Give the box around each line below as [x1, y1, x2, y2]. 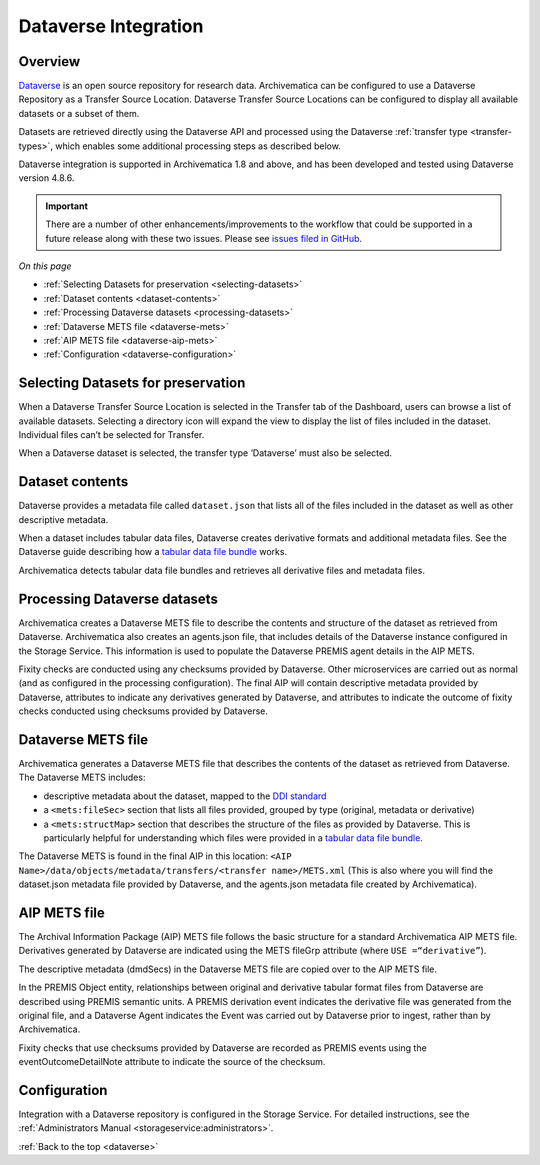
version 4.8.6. [18, 172, 75, 184]
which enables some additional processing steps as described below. [55, 140, 342, 152]
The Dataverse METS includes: [18, 771, 146, 784]
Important [45, 200, 89, 212]
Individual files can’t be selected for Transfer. [18, 429, 205, 440]
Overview [18, 53, 81, 70]
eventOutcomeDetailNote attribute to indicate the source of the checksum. [18, 1056, 326, 1068]
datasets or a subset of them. [18, 107, 140, 119]
